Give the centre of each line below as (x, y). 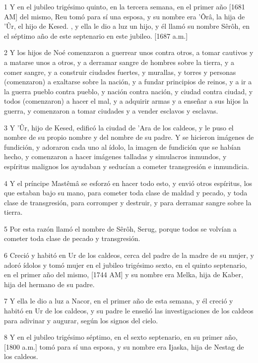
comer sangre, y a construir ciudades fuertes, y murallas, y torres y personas (120, 72)
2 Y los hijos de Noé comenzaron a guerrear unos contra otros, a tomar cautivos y (129, 52)
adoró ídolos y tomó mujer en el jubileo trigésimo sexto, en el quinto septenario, (126, 265)
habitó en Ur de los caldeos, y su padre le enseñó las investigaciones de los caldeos (129, 311)
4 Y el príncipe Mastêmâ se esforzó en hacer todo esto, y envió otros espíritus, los (128, 183)
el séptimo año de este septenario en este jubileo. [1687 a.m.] (96, 35)
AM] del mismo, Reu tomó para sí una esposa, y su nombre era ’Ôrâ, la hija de (125, 16)
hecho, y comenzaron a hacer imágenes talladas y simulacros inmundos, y (115, 156)
